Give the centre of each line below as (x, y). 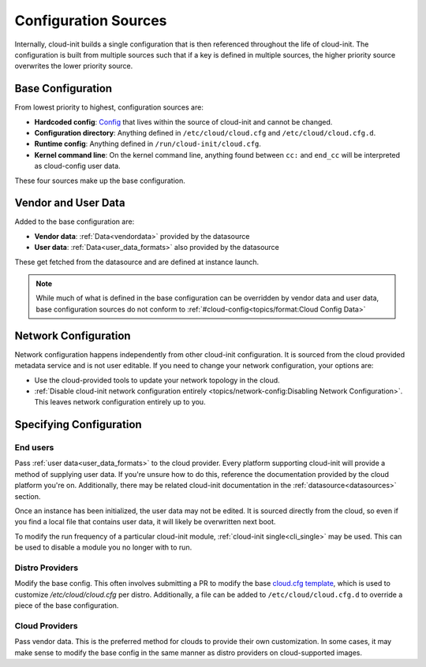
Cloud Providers (46, 625)
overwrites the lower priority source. (74, 66)
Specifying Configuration (78, 425)
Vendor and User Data (70, 203)
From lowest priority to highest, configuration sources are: (109, 107)
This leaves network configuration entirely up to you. (120, 402)
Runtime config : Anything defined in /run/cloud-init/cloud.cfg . (148, 144)
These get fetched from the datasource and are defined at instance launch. (137, 262)
